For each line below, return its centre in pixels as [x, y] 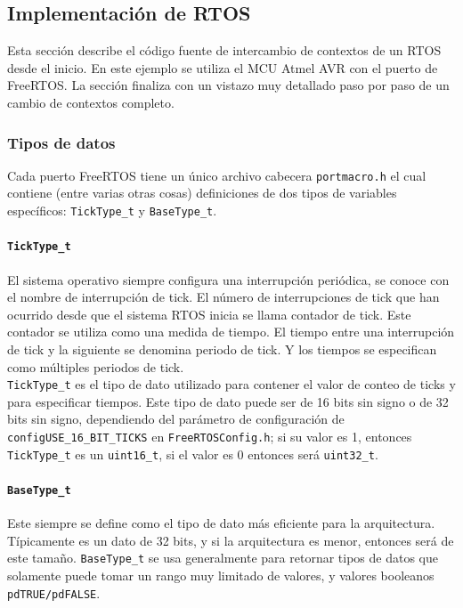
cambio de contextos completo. [91, 102]
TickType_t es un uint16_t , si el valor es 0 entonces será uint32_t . [193, 454]
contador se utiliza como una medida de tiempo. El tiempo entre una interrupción [231, 332]
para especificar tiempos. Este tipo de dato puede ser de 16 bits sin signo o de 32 [228, 401]
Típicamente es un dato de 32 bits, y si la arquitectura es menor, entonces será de [231, 540]
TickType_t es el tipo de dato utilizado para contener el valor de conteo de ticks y [231, 384]
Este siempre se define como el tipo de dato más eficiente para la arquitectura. [221, 523]
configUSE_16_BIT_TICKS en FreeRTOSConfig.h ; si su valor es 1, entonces [210, 436]
